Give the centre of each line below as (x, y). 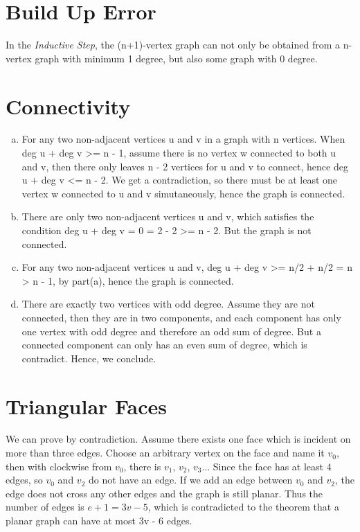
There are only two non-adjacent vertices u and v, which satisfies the (168, 216)
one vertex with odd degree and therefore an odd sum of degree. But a (171, 331)
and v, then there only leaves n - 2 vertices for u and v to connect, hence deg (185, 166)
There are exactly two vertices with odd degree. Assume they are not (168, 304)
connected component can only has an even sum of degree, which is (164, 345)
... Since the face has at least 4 (267, 466)
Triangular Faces (87, 406)
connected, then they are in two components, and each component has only (181, 317)
